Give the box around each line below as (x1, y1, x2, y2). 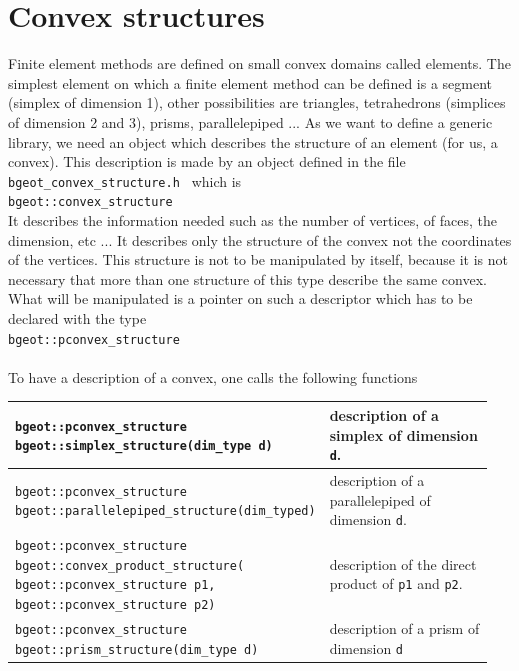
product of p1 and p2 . (329, 573, 463, 594)
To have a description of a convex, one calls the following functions (8, 366, 418, 387)
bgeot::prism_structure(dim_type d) (15, 642, 259, 657)
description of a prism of (329, 618, 480, 638)
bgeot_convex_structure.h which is (8, 170, 242, 191)
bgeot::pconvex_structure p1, (15, 578, 216, 593)
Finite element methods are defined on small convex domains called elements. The (8, 53, 511, 74)
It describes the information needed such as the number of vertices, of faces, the (8, 210, 498, 230)
